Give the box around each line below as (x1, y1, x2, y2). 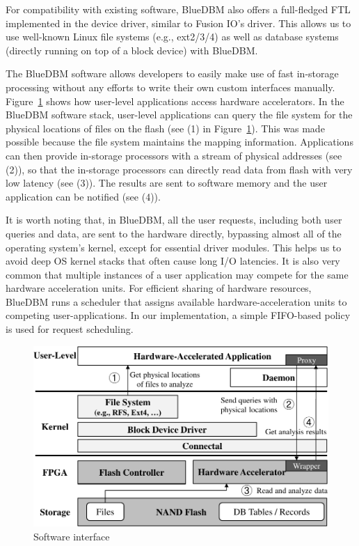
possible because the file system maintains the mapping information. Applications (6, 134, 353, 149)
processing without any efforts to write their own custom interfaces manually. (6, 79, 335, 94)
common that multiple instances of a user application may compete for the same (6, 267, 349, 281)
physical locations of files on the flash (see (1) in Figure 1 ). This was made (6, 120, 325, 135)
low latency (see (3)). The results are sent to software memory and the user (6, 175, 328, 190)
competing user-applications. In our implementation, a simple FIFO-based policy (6, 308, 351, 322)
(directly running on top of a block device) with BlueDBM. (6, 42, 258, 57)
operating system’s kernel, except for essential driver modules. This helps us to (6, 240, 342, 254)
